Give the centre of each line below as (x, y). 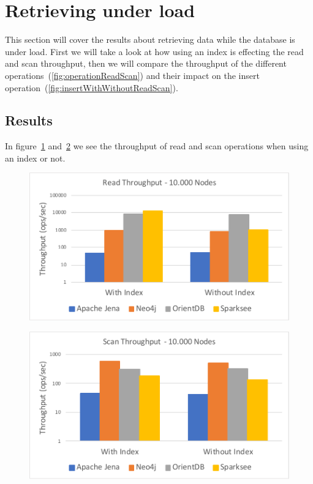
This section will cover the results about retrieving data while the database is (150, 39)
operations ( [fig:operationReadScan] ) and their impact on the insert (132, 75)
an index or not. (35, 158)
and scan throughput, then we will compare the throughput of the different (146, 63)
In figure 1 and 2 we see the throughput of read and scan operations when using (157, 146)
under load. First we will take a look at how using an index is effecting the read (154, 51)
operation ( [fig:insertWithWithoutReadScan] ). (92, 87)
